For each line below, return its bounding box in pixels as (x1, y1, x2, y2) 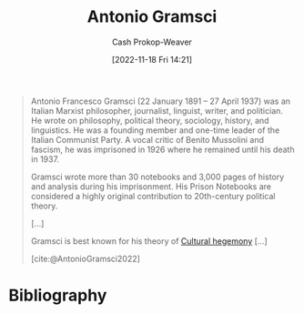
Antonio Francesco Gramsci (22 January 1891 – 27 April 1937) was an (30, 96, 291, 106)
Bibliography (8, 285, 107, 306)
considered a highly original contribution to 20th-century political (30, 190, 276, 201)
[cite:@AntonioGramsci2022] (30, 253, 140, 264)
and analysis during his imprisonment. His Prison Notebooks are (30, 180, 272, 192)
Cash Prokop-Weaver (111, 36, 193, 47)
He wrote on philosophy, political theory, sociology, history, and (30, 115, 269, 126)
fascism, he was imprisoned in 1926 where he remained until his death (30, 144, 295, 155)
